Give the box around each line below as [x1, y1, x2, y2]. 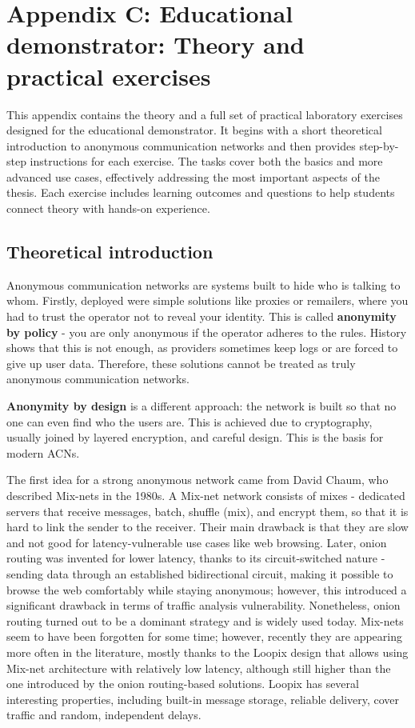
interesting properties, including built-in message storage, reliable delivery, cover [6, 690, 400, 707]
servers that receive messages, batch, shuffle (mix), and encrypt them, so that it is [6, 502, 409, 519]
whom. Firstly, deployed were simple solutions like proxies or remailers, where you [6, 292, 409, 309]
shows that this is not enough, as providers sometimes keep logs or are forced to [6, 339, 398, 356]
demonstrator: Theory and [6, 28, 305, 61]
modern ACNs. [6, 444, 80, 461]
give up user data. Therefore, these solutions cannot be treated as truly [6, 354, 356, 371]
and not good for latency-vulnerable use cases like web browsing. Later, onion [6, 534, 387, 550]
